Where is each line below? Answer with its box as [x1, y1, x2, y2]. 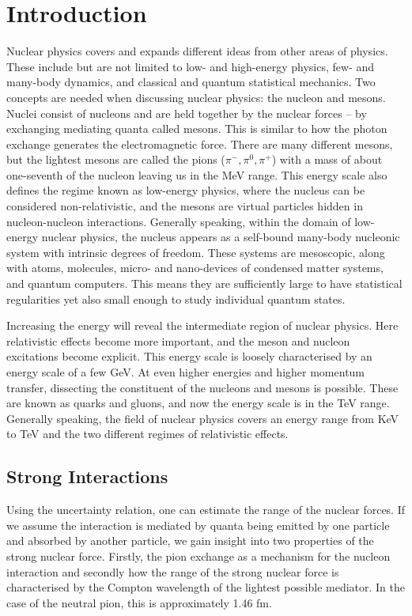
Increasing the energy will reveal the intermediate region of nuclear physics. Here [6, 317, 399, 334]
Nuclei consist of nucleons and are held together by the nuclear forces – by [6, 104, 367, 121]
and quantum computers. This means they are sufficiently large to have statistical [6, 275, 403, 292]
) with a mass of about [271, 151, 383, 168]
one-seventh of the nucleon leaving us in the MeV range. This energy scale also [6, 166, 387, 183]
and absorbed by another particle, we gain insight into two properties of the [6, 532, 374, 549]
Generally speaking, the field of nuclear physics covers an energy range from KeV [6, 410, 399, 426]
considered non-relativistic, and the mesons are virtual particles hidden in [6, 198, 363, 214]
